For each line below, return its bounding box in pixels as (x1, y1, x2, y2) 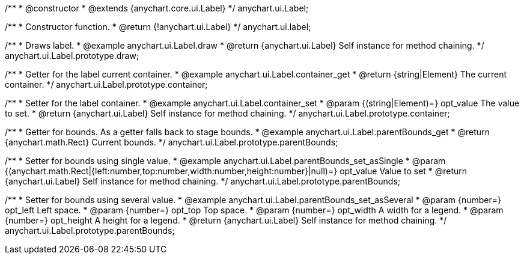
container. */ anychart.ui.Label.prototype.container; (5, 79, 208, 90)
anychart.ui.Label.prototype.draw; (5, 50, 139, 61)
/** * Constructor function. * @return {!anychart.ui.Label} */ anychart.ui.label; (5, 22, 311, 32)
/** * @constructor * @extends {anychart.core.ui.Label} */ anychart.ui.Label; (5, 3, 309, 13)
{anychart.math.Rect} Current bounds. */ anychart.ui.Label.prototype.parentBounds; (5, 137, 338, 147)
